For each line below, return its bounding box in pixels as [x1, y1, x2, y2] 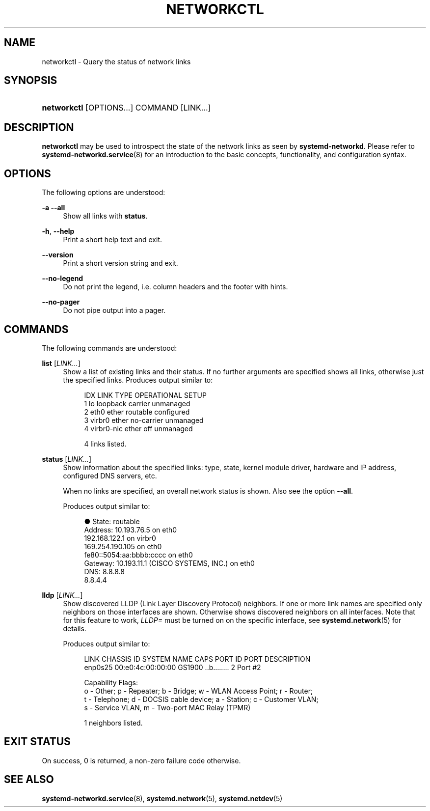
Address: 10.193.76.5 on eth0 [84, 525, 177, 534]
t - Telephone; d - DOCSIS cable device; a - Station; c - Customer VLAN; [84, 695, 319, 703]
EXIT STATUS [4, 735, 71, 748]
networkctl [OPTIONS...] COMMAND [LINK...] [42, 103, 211, 113]
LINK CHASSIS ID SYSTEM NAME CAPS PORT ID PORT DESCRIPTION [84, 654, 311, 663]
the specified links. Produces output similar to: [63, 375, 213, 384]
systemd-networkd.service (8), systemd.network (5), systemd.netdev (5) [42, 794, 283, 803]
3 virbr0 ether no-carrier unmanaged [84, 416, 204, 424]
